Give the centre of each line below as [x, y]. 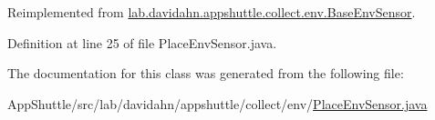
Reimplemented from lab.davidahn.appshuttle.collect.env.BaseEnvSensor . [212, 12]
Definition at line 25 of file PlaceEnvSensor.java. [142, 42]
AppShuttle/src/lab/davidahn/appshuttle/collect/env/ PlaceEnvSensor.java [217, 103]
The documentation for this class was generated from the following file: [206, 73]
